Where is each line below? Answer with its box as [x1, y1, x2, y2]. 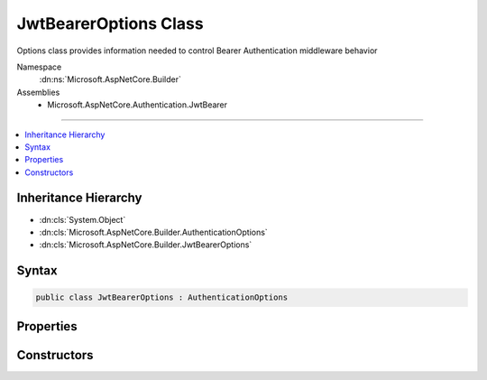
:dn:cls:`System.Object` [39, 214, 126, 225]
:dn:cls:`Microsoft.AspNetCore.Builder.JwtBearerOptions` [39, 239, 253, 250]
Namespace [16, 61, 62, 72]
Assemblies [16, 87, 60, 97]
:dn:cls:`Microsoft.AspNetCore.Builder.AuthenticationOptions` [39, 227, 268, 237]
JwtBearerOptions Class [16, 14, 204, 33]
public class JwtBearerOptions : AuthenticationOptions [35, 292, 289, 302]
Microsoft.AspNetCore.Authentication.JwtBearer [47, 99, 228, 110]
